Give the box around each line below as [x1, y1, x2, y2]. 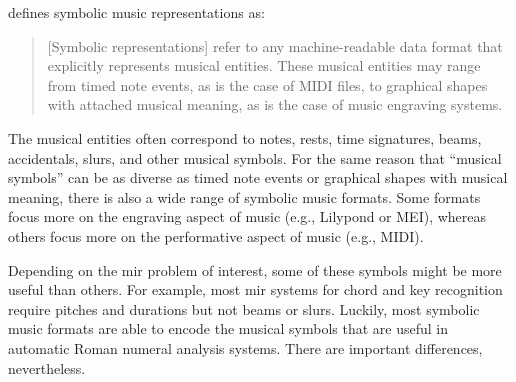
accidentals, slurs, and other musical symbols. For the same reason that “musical [8, 147, 502, 168]
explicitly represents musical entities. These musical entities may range [47, 55, 481, 76]
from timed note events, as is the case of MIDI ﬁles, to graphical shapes [47, 74, 488, 95]
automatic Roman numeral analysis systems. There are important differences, [8, 337, 483, 358]
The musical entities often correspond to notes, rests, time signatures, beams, [8, 127, 482, 148]
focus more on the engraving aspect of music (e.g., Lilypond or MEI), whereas [8, 206, 487, 227]
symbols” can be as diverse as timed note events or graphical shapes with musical [8, 167, 508, 188]
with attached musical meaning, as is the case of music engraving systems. [47, 94, 503, 115]
